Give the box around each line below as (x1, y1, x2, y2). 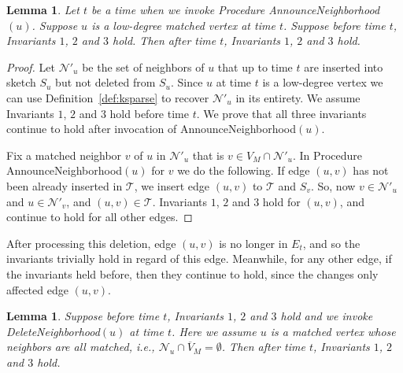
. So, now (310, 177, 356, 194)
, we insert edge (134, 177, 210, 194)
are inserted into (304, 58, 383, 75)
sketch (6, 74, 36, 90)
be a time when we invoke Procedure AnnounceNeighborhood (91, 2, 380, 17)
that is (192, 146, 224, 163)
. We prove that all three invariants (196, 105, 367, 121)
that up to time (217, 58, 293, 75)
